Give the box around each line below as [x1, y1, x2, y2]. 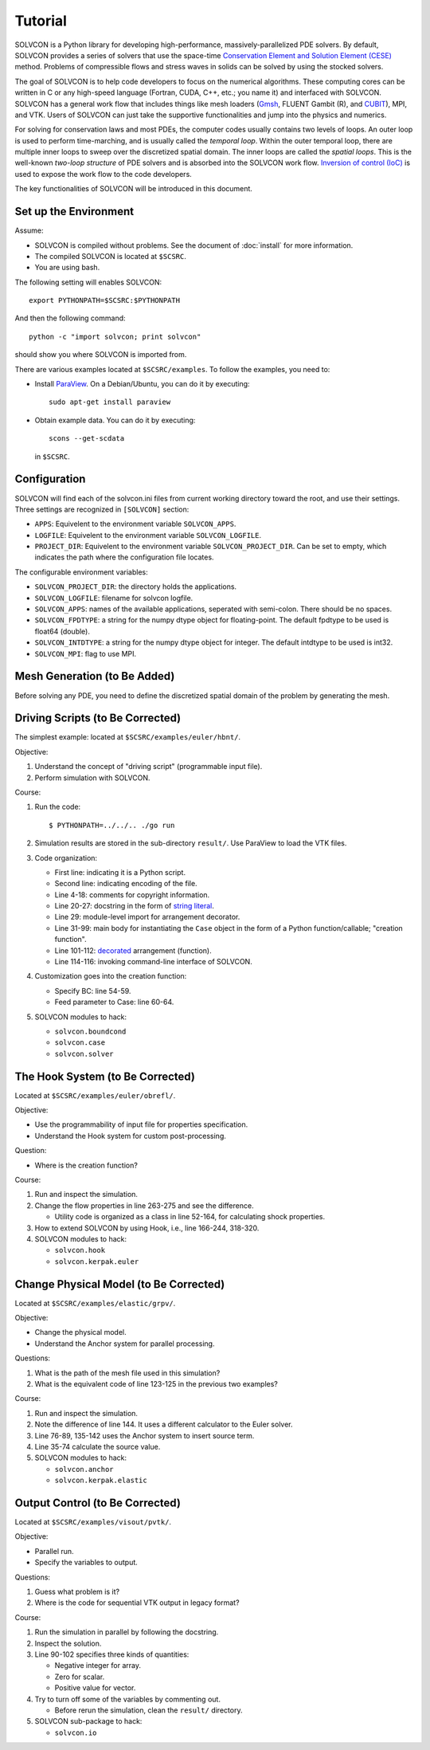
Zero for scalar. [54, 1672, 105, 1681]
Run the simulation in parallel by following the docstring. [34, 1627, 219, 1637]
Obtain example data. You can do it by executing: [34, 415, 196, 425]
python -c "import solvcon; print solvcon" [29, 332, 201, 341]
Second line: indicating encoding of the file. [54, 879, 198, 889]
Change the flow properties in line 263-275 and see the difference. [34, 1200, 254, 1210]
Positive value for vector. [54, 1683, 136, 1693]
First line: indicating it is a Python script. [54, 867, 186, 877]
